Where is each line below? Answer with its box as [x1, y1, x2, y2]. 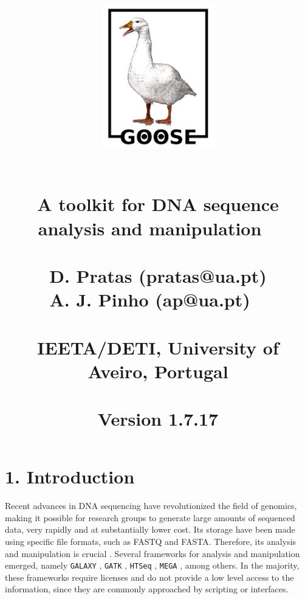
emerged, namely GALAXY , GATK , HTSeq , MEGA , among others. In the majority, [5, 559, 300, 572]
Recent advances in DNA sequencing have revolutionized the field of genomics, [5, 499, 297, 512]
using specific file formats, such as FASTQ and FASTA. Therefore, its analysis [5, 535, 296, 547]
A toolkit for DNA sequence [37, 192, 279, 216]
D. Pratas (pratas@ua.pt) [49, 263, 267, 288]
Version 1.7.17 [97, 406, 219, 431]
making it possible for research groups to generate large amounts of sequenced [5, 511, 295, 524]
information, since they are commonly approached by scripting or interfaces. [5, 583, 289, 595]
